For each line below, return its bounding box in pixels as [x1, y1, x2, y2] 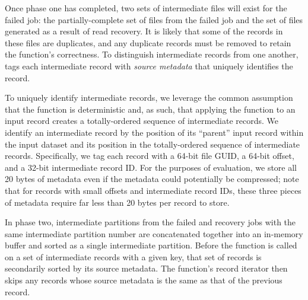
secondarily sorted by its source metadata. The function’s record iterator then [5, 262, 288, 275]
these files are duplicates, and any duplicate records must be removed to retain [5, 36, 291, 49]
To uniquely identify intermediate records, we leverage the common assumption [5, 91, 293, 104]
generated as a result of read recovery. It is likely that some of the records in [5, 25, 283, 37]
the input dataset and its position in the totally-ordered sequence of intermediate [5, 138, 300, 150]
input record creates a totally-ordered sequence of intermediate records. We [5, 114, 278, 127]
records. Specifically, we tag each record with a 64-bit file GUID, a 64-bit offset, [5, 149, 294, 162]
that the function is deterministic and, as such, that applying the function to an [5, 103, 296, 115]
